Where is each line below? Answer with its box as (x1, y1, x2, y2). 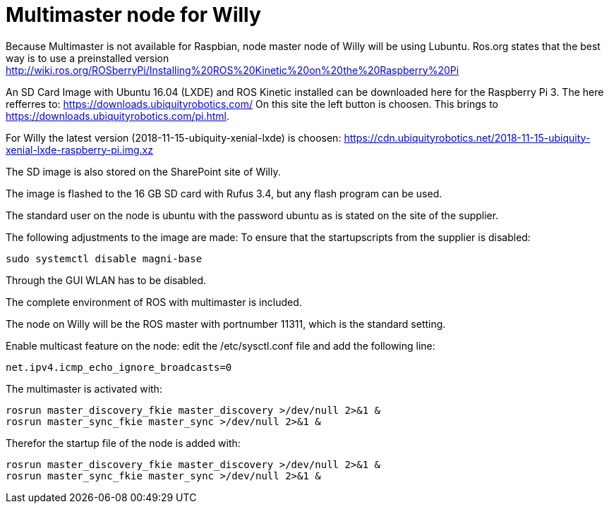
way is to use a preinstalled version (6, 51, 169, 64)
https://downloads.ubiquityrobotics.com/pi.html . (6, 109, 229, 122)
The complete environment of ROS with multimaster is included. (6, 295, 302, 308)
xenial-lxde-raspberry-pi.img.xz (6, 143, 153, 156)
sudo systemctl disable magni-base (6, 252, 203, 264)
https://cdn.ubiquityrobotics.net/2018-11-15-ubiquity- (344, 131, 591, 144)
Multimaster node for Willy (6, 3, 261, 27)
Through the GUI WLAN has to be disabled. (6, 274, 207, 286)
